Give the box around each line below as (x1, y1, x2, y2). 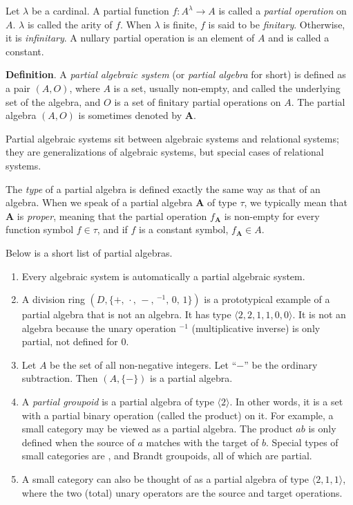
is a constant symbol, (139, 222, 229, 237)
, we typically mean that (244, 195, 347, 210)
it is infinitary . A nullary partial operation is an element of (6, 30, 255, 45)
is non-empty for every (224, 208, 320, 223)
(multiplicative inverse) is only (191, 320, 321, 335)
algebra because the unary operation (21, 320, 176, 335)
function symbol (6, 222, 74, 237)
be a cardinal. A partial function (31, 3, 169, 17)
